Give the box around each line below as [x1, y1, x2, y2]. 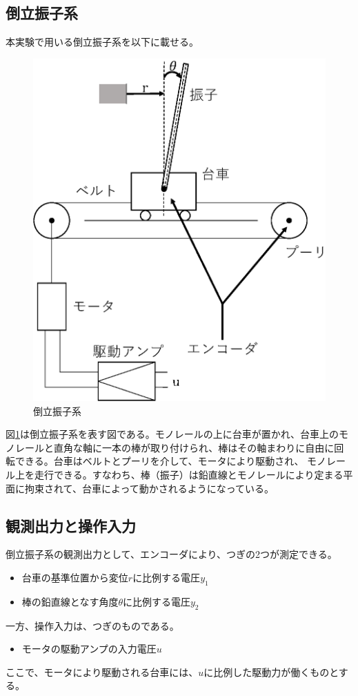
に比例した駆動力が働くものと [203, 664, 339, 679]
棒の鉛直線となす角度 [21, 594, 119, 608]
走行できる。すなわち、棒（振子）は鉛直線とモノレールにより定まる [34, 467, 344, 481]
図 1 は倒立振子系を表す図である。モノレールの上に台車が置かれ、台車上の [6, 427, 339, 441]
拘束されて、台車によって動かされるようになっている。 [24, 481, 275, 495]
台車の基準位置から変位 [21, 570, 128, 584]
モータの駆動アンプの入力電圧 [21, 641, 157, 656]
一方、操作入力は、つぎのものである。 [6, 618, 179, 632]
